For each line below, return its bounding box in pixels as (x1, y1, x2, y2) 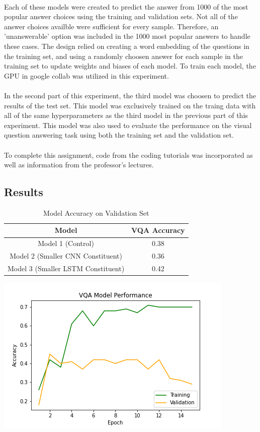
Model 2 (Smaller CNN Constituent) (10, 251, 122, 261)
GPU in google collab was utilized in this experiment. (4, 70, 169, 81)
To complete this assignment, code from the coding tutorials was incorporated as (4, 149, 253, 160)
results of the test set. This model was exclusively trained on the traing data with (4, 100, 256, 110)
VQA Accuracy (131, 225, 185, 235)
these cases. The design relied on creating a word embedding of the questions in (4, 40, 249, 51)
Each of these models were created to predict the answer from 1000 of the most (4, 1, 248, 12)
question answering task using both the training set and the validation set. (4, 130, 234, 140)
